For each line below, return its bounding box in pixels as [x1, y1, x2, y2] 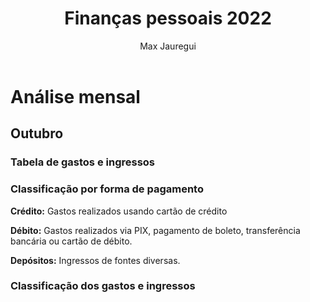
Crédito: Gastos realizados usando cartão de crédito [10, 205, 228, 217]
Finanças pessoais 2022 [64, 7, 272, 30]
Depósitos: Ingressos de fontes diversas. [10, 254, 181, 266]
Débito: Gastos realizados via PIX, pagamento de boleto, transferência [10, 224, 301, 236]
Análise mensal [10, 85, 141, 108]
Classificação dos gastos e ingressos [10, 279, 196, 293]
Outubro [10, 125, 64, 142]
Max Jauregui [139, 40, 197, 52]
